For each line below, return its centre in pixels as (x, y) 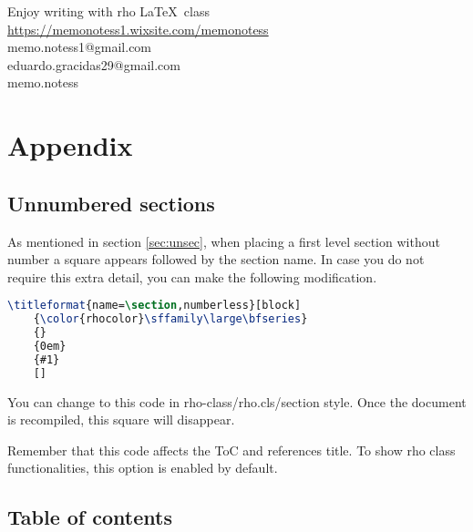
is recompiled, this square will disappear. (121, 419)
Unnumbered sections (111, 203)
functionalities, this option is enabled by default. (143, 468)
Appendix (70, 145)
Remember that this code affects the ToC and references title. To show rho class (231, 450)
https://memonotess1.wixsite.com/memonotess (138, 29)
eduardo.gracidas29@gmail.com (94, 64)
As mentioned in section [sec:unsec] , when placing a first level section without (224, 241)
